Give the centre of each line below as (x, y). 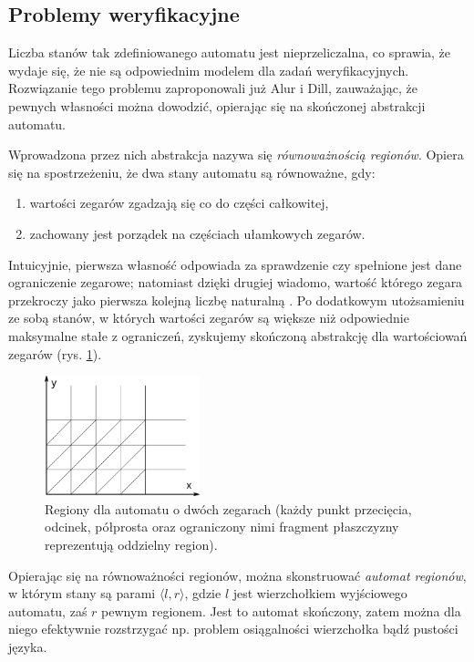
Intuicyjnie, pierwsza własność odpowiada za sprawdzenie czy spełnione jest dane (235, 264)
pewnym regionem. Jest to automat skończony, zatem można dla (281, 610)
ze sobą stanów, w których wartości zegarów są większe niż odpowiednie (209, 318)
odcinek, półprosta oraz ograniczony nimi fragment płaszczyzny (222, 527)
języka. (28, 646)
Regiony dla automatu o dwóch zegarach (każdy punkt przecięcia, (228, 508)
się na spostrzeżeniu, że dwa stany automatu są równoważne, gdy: (192, 172)
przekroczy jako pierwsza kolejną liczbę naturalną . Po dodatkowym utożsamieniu (237, 300)
